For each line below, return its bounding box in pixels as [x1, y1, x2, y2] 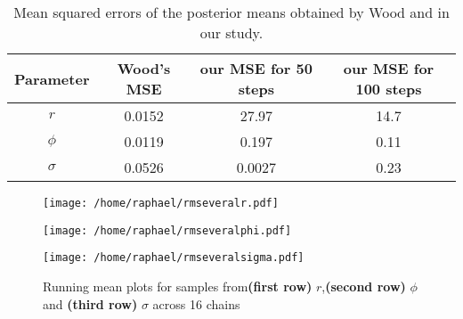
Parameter [14, 68, 90, 89]
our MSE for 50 [199, 58, 313, 78]
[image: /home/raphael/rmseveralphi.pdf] [43, 224, 292, 237]
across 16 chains [152, 294, 240, 313]
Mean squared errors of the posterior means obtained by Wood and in [13, 2, 450, 22]
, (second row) [321, 276, 406, 295]
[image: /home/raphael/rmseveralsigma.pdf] [43, 251, 305, 265]
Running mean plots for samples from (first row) [43, 276, 313, 295]
